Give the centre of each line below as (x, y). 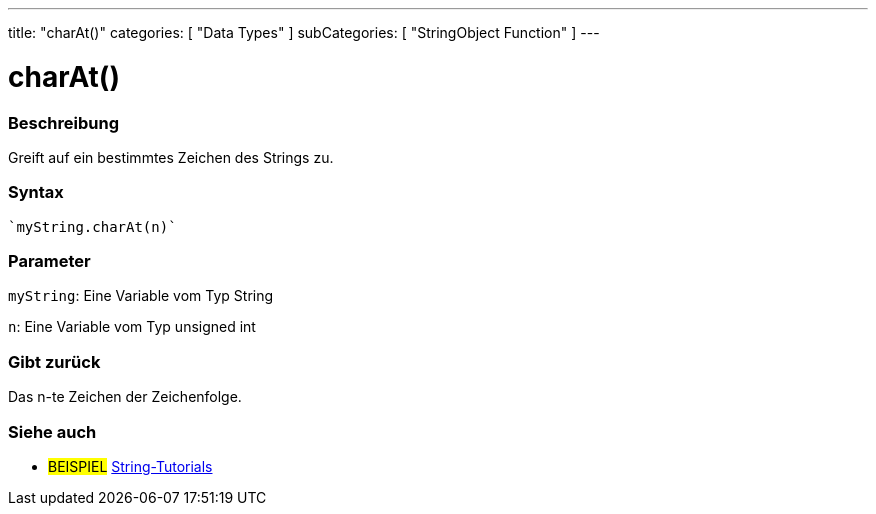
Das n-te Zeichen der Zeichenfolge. (125, 397)
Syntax (36, 192)
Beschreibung (64, 122)
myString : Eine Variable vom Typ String (141, 296)
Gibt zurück (54, 361)
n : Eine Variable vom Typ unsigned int (132, 327)
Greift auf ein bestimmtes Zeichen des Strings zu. (171, 157)
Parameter (49, 261)
